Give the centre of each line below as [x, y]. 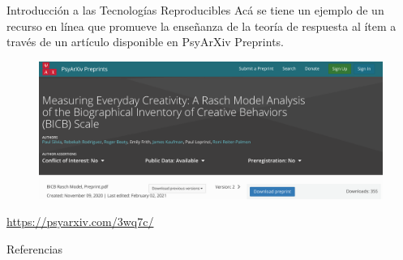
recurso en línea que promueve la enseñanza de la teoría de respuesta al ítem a [201, 26]
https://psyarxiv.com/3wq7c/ [80, 222]
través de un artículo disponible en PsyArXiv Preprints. [145, 42]
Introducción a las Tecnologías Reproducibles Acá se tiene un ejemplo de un [195, 10]
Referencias [35, 248]
